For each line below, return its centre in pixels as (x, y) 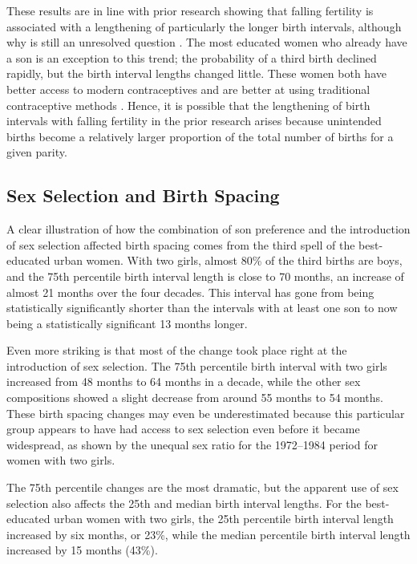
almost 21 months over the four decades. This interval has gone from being (190, 292)
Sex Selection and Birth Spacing (143, 195)
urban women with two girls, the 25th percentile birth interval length (224, 519)
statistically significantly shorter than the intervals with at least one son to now (202, 308)
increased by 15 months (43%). (82, 550)
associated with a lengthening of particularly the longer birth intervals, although (204, 26)
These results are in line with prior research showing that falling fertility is (190, 10)
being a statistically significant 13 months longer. (127, 323)
